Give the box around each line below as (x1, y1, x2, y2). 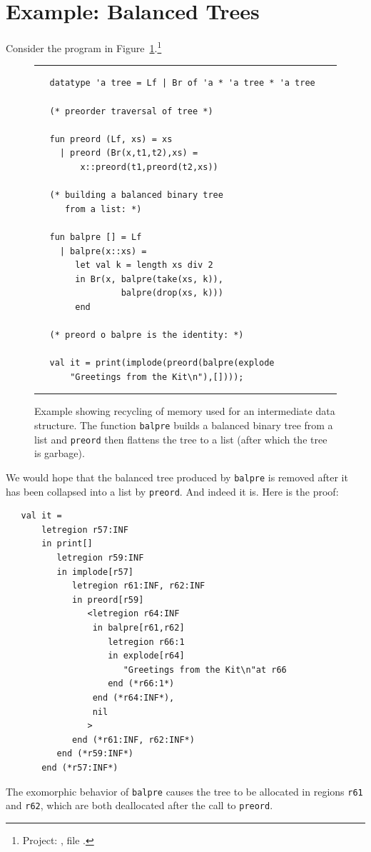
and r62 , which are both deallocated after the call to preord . (6, 798, 273, 813)
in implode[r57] (56, 566, 133, 577)
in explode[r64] (108, 651, 185, 661)
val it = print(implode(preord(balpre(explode (49, 358, 275, 369)
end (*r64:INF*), (92, 692, 175, 703)
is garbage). (34, 446, 85, 461)
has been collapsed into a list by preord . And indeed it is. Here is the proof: (6, 483, 339, 498)
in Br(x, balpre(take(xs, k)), (75, 274, 223, 284)
